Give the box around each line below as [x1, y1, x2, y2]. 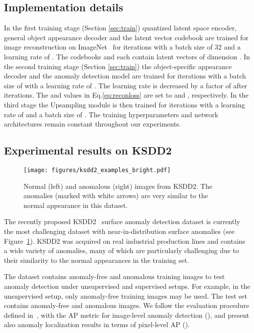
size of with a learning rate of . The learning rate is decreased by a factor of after [4, 80, 248, 90]
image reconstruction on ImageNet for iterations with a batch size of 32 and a [4, 42, 241, 52]
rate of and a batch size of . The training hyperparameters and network [4, 109, 218, 119]
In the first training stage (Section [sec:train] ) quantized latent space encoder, [4, 23, 237, 33]
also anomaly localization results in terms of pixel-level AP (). [4, 319, 190, 330]
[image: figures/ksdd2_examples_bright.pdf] [23, 166, 171, 174]
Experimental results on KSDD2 [4, 143, 172, 158]
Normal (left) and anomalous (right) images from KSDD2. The [23, 180, 212, 191]
